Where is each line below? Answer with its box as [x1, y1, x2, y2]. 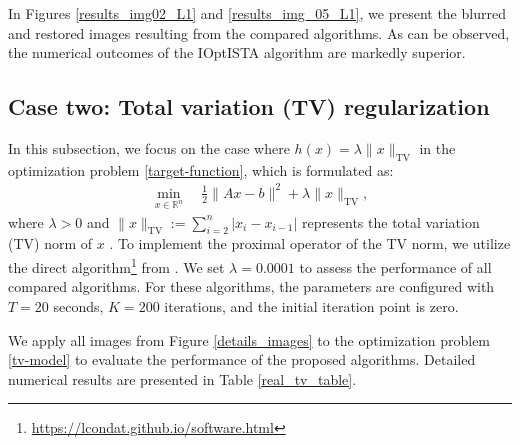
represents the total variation [302, 211, 480, 232]
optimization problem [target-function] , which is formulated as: [8, 159, 394, 180]
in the [419, 137, 456, 158]
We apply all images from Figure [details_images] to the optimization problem [8, 329, 491, 350]
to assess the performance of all [299, 256, 492, 277]
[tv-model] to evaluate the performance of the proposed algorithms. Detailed [8, 349, 476, 370]
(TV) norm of [8, 233, 93, 254]
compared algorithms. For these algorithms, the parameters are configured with [8, 276, 495, 297]
